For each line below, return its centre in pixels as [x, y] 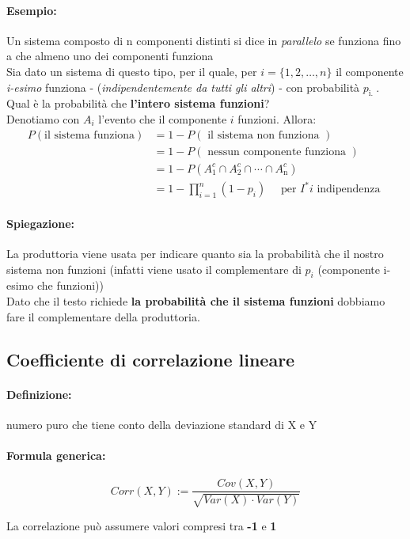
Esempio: [32, 10]
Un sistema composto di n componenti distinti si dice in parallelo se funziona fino [204, 40]
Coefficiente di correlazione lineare [151, 359]
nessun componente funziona [277, 152]
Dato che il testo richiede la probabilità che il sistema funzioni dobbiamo [196, 300]
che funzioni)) [70, 285]
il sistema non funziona [264, 135]
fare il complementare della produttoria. [103, 316]
